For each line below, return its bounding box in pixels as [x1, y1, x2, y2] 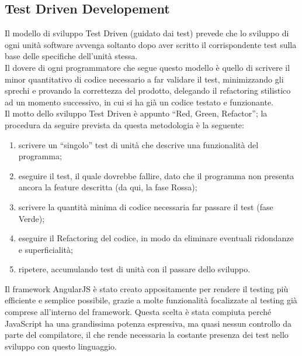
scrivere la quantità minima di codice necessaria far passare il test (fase [18, 200, 273, 213]
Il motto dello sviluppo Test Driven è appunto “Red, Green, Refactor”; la [5, 107, 268, 119]
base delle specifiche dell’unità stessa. [5, 50, 138, 62]
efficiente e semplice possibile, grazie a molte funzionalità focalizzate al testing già [5, 294, 297, 306]
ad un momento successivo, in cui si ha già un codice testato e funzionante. [5, 95, 274, 108]
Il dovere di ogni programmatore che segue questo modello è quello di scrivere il [5, 61, 290, 73]
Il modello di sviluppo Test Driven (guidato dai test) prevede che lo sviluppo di [5, 27, 289, 39]
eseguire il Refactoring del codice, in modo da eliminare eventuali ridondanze [18, 232, 294, 244]
